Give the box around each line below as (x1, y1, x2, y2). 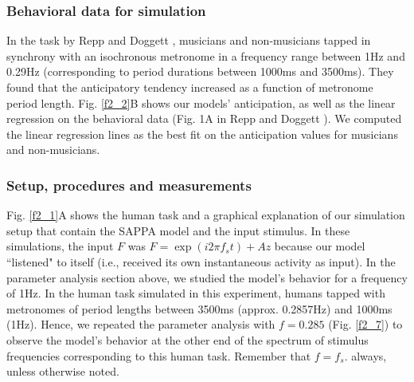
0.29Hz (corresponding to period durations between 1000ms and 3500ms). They (6, 63, 394, 80)
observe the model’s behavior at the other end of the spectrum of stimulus (6, 331, 369, 348)
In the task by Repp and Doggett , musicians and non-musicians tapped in (6, 32, 371, 49)
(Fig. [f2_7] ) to (328, 316, 403, 333)
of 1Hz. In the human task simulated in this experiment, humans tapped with (6, 285, 385, 301)
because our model (274, 238, 365, 254)
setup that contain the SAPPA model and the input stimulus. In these (6, 222, 350, 238)
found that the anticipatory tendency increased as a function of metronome (6, 79, 373, 95)
